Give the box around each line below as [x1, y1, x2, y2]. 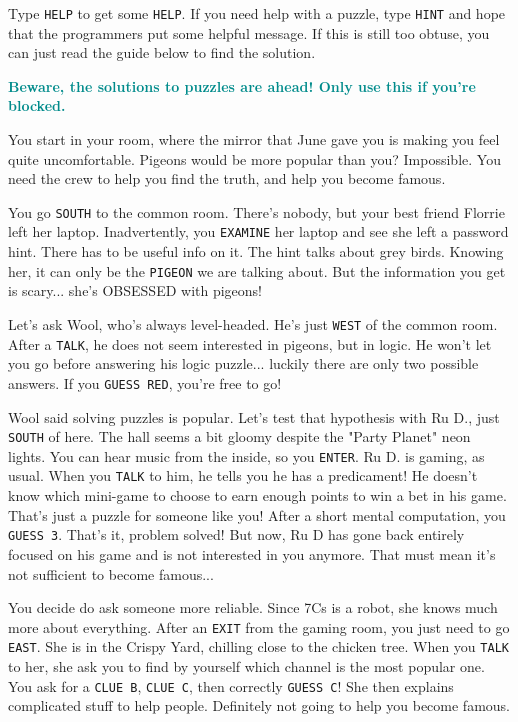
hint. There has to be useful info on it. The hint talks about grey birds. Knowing [8, 241, 504, 262]
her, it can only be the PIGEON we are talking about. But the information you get [8, 260, 506, 281]
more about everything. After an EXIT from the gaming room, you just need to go [8, 616, 510, 637]
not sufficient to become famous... [8, 563, 214, 584]
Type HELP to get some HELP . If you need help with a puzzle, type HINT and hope [8, 3, 506, 23]
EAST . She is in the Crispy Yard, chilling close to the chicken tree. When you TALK [8, 636, 509, 657]
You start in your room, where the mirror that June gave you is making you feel [8, 129, 500, 150]
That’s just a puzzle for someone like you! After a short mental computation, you [8, 504, 506, 525]
